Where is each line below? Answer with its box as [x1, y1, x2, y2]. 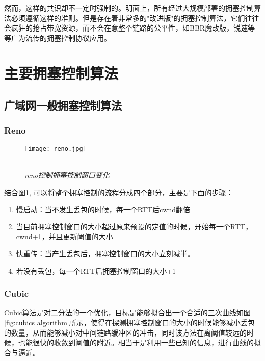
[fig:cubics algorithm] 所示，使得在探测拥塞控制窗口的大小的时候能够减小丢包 [4, 317, 255, 327]
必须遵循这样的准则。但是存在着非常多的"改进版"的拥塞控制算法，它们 [11, 12, 245, 23]
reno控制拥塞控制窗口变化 [24, 170, 110, 180]
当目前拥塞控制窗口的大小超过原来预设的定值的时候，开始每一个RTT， [16, 221, 253, 231]
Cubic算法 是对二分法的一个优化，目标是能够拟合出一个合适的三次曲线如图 [4, 307, 251, 318]
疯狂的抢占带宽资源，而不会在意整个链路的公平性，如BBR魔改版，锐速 [11, 22, 248, 33]
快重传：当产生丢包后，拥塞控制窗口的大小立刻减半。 [16, 248, 195, 259]
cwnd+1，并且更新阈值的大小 [16, 231, 113, 242]
